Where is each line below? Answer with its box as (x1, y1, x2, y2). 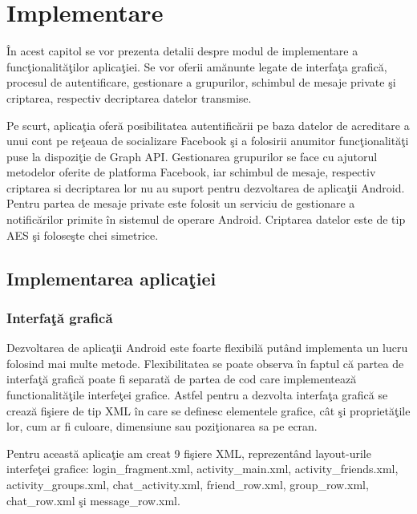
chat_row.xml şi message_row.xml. (6, 492, 180, 508)
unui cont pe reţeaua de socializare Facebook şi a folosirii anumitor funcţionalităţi (6, 132, 409, 149)
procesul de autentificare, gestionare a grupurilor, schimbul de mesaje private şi (6, 74, 396, 91)
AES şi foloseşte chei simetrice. (6, 226, 159, 243)
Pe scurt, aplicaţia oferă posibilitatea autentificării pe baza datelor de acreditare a (6, 116, 410, 133)
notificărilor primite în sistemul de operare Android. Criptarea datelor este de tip (6, 211, 406, 228)
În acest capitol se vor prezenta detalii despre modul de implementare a (6, 42, 358, 59)
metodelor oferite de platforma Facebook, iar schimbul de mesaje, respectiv (6, 164, 376, 180)
